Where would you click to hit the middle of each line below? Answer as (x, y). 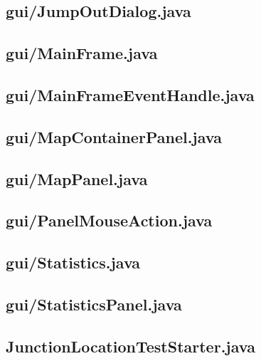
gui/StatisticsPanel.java (94, 304)
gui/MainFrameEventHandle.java (130, 94)
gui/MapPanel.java (77, 178)
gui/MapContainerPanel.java (114, 136)
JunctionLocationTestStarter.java (130, 346)
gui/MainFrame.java (82, 53)
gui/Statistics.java (73, 262)
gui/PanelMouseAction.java (109, 220)
